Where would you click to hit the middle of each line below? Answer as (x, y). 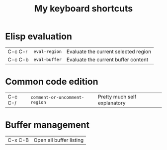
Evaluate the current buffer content (107, 59)
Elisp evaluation (39, 36)
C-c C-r (18, 51)
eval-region (48, 51)
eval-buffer (48, 59)
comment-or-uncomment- (57, 97)
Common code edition (52, 82)
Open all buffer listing (58, 140)
